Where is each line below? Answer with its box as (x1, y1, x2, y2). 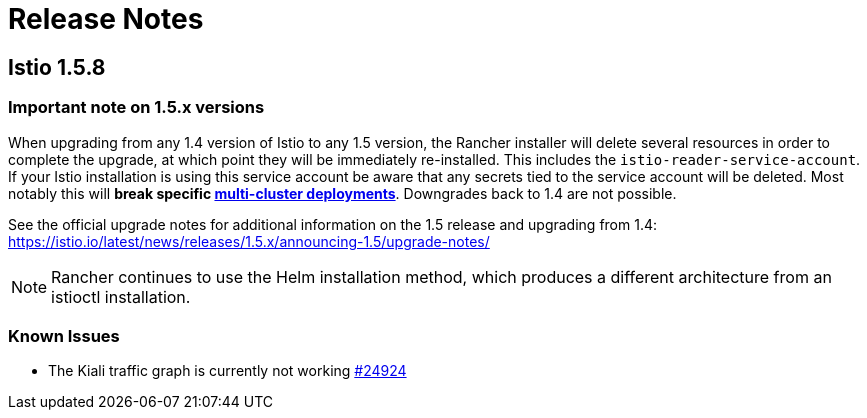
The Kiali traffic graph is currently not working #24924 (48, 362, 407, 380)
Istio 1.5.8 (8, 54, 106, 80)
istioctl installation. (51, 286, 191, 307)
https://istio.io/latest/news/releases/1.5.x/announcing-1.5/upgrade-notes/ (8, 232, 490, 250)
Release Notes (8, 2, 204, 36)
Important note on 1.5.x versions (8, 97, 265, 118)
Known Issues (8, 325, 120, 346)
